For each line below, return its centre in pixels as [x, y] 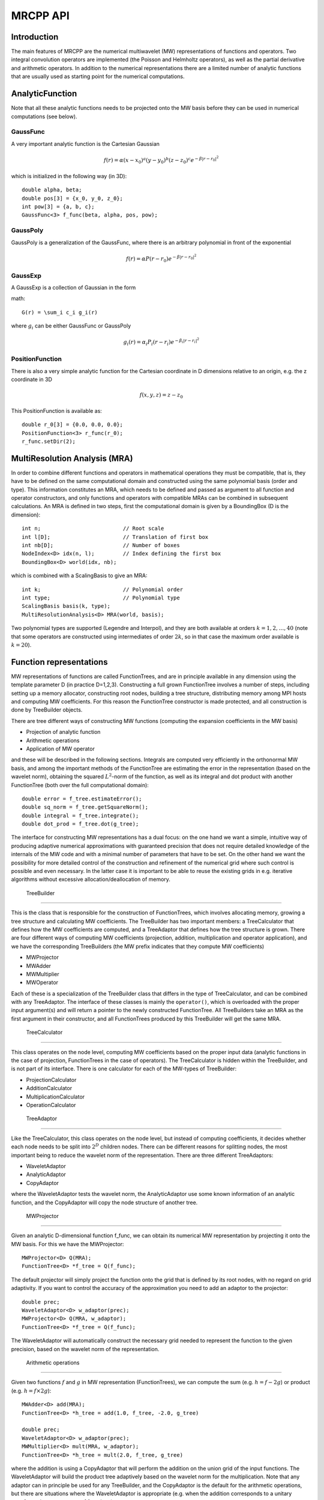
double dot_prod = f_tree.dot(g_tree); [80, 824]
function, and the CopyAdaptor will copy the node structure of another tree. [104, 1202]
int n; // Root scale [93, 529]
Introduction [35, 37]
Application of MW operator [61, 748]
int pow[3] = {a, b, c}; [58, 206]
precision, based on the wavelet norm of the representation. [85, 1349]
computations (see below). [44, 116]
